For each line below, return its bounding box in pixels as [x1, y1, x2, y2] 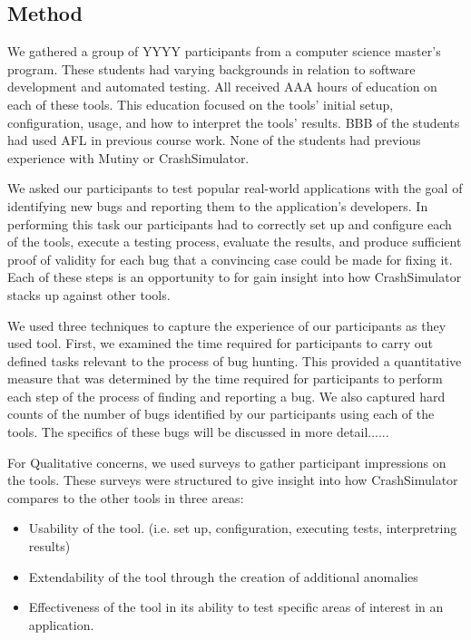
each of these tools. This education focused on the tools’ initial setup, [7, 94, 394, 113]
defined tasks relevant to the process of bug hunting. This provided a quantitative [7, 351, 462, 370]
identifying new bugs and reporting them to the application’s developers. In [7, 196, 428, 215]
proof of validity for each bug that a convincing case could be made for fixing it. [7, 249, 453, 268]
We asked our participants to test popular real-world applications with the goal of [7, 179, 463, 198]
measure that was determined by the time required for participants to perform [7, 369, 443, 388]
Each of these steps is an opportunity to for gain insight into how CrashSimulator [7, 267, 462, 286]
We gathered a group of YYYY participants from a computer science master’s [7, 42, 441, 61]
